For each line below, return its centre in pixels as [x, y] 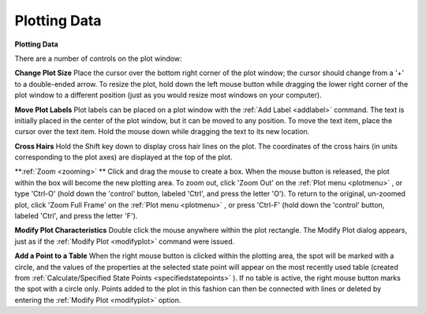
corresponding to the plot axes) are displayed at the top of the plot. [123, 157]
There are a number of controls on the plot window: [98, 58]
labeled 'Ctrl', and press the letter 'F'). [76, 216]
